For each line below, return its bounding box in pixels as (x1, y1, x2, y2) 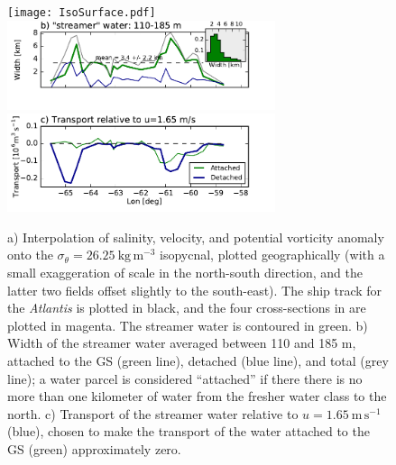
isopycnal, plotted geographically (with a (160, 245, 385, 264)
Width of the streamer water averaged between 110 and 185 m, (7, 333, 356, 352)
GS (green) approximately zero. (7, 439, 181, 458)
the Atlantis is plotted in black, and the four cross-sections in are (7, 298, 366, 317)
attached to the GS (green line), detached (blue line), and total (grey (7, 351, 389, 369)
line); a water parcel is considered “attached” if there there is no (7, 369, 363, 387)
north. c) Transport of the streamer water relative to (7, 404, 299, 423)
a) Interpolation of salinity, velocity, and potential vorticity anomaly (7, 227, 384, 246)
